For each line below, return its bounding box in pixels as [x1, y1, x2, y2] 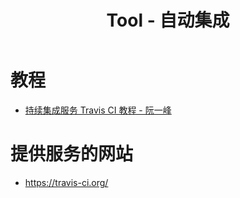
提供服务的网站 [10, 143, 134, 166]
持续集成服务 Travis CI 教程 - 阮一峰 [24, 104, 172, 116]
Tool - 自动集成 [106, 9, 230, 32]
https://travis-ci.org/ [24, 176, 109, 188]
